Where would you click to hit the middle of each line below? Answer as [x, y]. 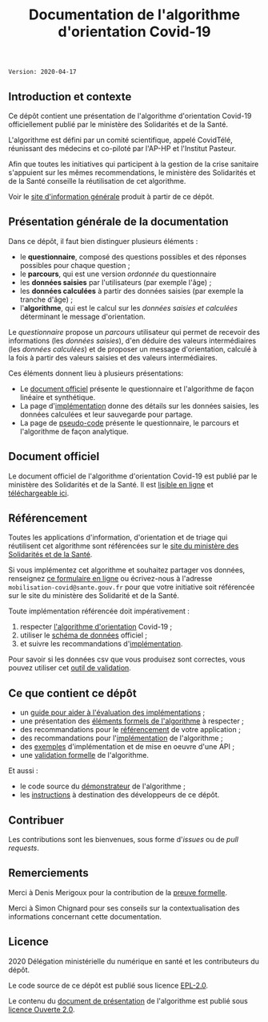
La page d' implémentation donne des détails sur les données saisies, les [139, 405]
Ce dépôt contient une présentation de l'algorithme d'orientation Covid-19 [130, 116]
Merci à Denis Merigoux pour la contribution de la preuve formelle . [118, 892]
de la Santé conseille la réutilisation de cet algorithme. [97, 181]
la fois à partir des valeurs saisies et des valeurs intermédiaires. [113, 357]
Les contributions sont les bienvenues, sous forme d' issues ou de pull [123, 840]
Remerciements [49, 873]
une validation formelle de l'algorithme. [84, 755]
